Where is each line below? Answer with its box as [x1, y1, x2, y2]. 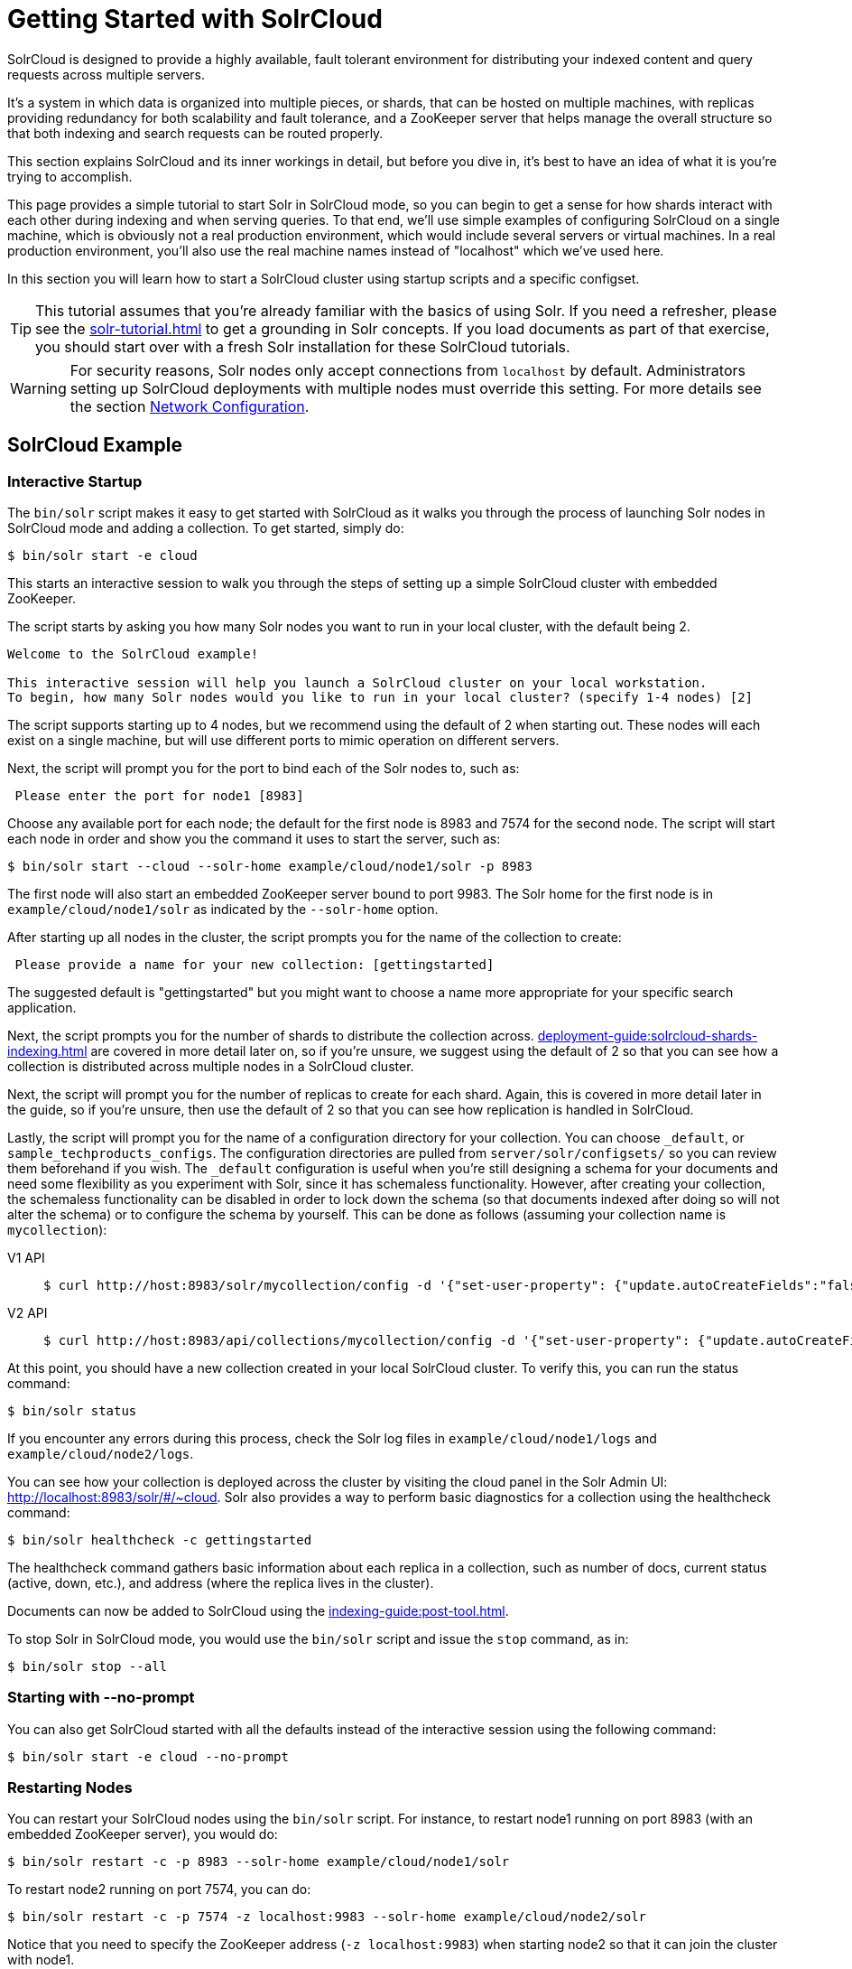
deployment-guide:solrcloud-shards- [537, 1027, 758, 1043]
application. [7, 999, 77, 1015]
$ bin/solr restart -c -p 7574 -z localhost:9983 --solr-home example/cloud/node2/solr [7, 1909, 647, 1925]
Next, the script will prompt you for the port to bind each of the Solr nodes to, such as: [7, 760, 520, 776]
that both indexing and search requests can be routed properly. [7, 125, 384, 141]
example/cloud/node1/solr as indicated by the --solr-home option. [7, 901, 439, 917]
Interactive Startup [7, 471, 143, 490]
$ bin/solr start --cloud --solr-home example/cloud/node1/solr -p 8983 [7, 858, 532, 873]
